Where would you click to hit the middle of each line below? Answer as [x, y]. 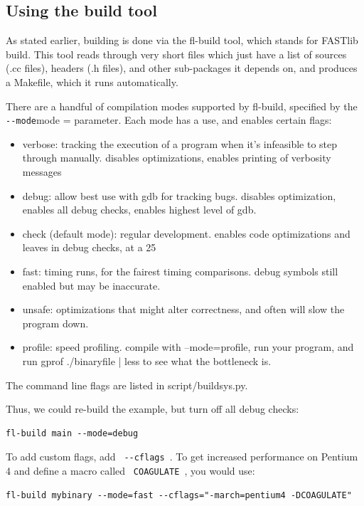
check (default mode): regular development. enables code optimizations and [186, 233]
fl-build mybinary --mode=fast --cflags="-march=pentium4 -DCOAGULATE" [179, 495]
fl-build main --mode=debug [72, 433]
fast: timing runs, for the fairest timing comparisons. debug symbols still [180, 272]
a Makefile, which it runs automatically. [92, 81]
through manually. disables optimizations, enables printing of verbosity [177, 158]
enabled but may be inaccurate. [91, 285]
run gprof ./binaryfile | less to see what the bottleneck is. [147, 361]
